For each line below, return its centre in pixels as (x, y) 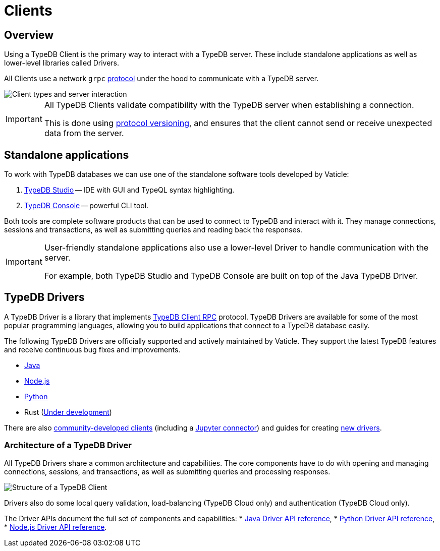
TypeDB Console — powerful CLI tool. (87, 206)
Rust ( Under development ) (68, 412)
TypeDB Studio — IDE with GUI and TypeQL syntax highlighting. (129, 190)
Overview (29, 35)
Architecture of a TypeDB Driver (68, 445)
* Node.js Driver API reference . (56, 527)
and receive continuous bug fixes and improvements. (92, 349)
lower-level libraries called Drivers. (62, 63)
